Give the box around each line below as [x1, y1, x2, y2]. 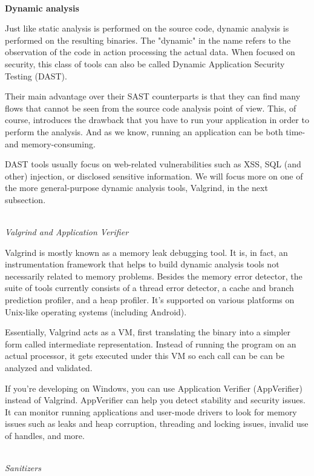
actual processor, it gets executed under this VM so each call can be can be [5, 349, 285, 362]
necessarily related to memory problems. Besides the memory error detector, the [5, 269, 303, 282]
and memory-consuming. [5, 137, 96, 150]
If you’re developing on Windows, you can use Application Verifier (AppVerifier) [5, 381, 303, 394]
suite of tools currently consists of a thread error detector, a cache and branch [5, 281, 294, 294]
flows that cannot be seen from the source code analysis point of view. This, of [5, 101, 296, 114]
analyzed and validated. [5, 361, 93, 374]
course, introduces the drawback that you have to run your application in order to [5, 113, 309, 126]
